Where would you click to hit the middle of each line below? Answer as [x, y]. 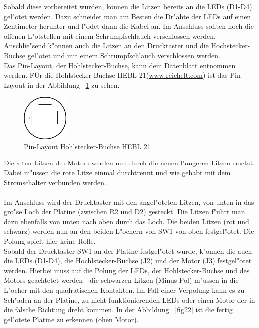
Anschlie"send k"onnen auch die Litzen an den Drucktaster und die [106, 46]
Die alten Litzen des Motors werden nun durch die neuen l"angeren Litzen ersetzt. [129, 163]
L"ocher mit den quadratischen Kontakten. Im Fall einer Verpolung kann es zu [124, 290]
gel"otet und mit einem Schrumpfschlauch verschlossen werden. [124, 55]
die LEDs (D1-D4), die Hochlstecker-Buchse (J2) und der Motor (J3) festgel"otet [128, 260]
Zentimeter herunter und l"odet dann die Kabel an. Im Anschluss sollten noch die [129, 26]
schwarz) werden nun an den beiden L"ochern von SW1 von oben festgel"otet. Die [129, 231]
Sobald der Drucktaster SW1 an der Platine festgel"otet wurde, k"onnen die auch [128, 250]
